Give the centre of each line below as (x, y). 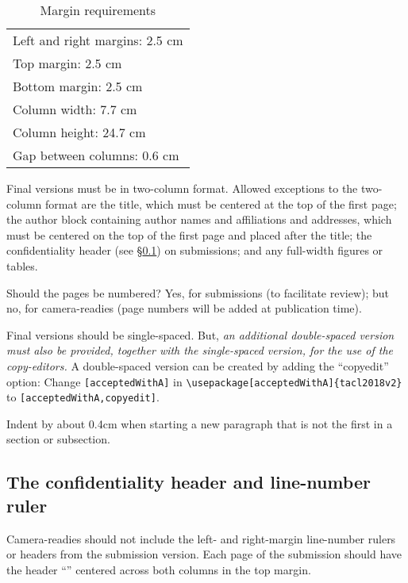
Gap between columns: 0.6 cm (96, 155)
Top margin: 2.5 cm (67, 63)
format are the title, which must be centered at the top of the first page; (221, 203)
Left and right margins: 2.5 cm (98, 40)
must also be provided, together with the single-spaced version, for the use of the (200, 350)
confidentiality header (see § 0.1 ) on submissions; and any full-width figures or (195, 250)
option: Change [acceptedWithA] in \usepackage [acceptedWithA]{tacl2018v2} (204, 381)
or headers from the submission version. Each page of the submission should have (204, 554)
